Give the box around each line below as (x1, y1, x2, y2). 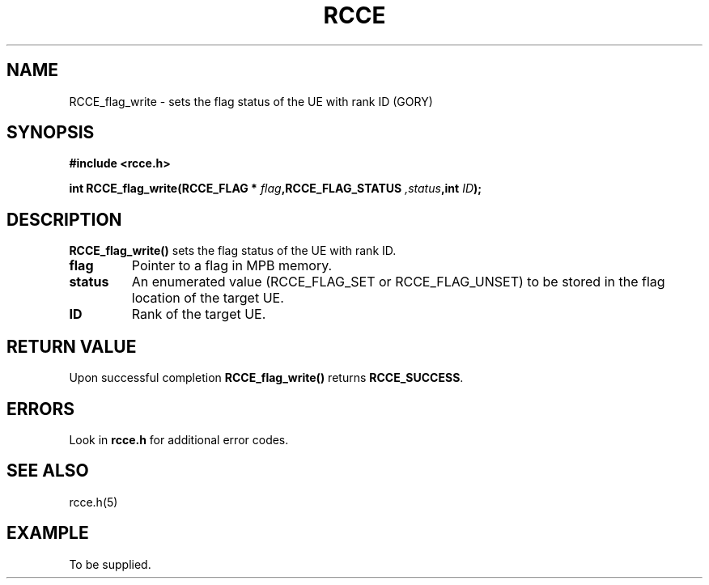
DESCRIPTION (6, 209, 122, 230)
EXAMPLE (6, 523, 89, 544)
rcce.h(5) (69, 494, 118, 509)
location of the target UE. (131, 290, 284, 307)
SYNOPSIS (6, 122, 95, 143)
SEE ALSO (6, 460, 89, 481)
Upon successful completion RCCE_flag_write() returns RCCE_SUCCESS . (69, 371, 464, 385)
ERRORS (6, 398, 75, 419)
